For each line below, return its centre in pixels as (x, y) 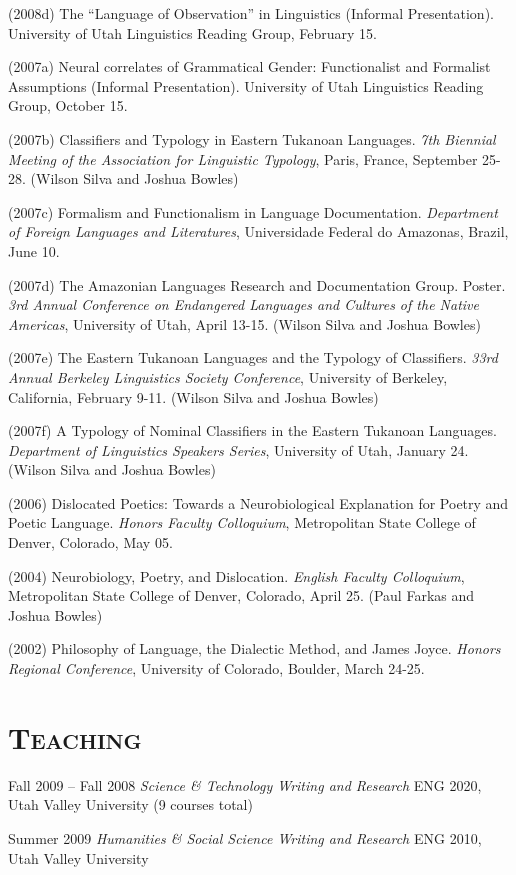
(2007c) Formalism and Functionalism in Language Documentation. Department (253, 211)
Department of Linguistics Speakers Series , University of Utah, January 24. (238, 449)
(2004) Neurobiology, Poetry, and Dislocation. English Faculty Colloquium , (236, 575)
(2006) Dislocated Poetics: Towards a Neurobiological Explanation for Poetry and (258, 502)
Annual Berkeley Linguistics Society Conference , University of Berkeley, (228, 376)
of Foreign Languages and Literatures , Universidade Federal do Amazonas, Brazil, (258, 231)
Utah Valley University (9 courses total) (130, 804)
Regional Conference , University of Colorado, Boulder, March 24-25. (216, 668)
